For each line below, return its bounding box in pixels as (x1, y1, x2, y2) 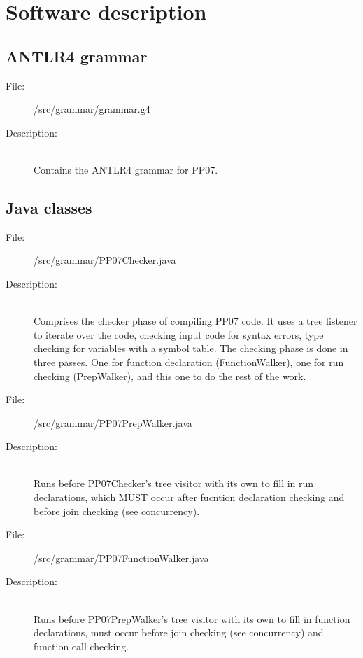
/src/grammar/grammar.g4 (34, 101, 150, 116)
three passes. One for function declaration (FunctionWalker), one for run (34, 354, 344, 369)
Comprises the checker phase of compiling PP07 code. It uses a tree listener (34, 314, 357, 328)
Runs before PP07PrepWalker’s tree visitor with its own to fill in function (34, 611, 350, 626)
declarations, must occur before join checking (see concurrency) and (34, 625, 324, 640)
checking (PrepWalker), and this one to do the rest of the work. (34, 368, 306, 383)
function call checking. (34, 638, 129, 653)
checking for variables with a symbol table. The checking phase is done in (34, 341, 348, 356)
